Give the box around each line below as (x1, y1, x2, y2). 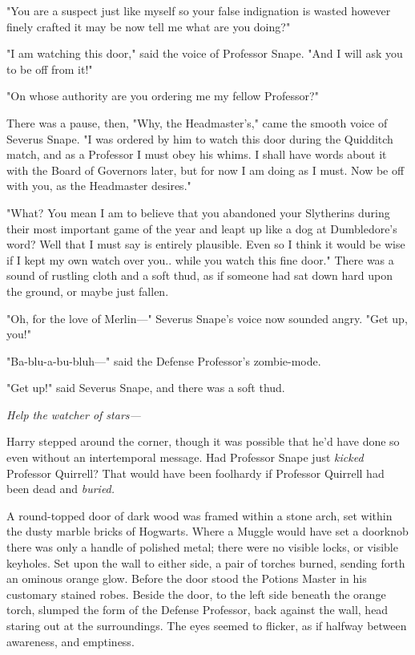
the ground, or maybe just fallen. (6, 282, 169, 299)
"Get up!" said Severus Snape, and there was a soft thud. (6, 379, 285, 396)
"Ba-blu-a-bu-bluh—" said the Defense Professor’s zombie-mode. (6, 352, 321, 369)
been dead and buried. (6, 480, 115, 497)
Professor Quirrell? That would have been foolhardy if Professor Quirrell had (6, 464, 385, 481)
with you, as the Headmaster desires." (6, 177, 191, 194)
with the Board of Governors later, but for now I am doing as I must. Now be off (6, 161, 405, 178)
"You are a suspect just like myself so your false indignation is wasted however (6, 2, 391, 18)
